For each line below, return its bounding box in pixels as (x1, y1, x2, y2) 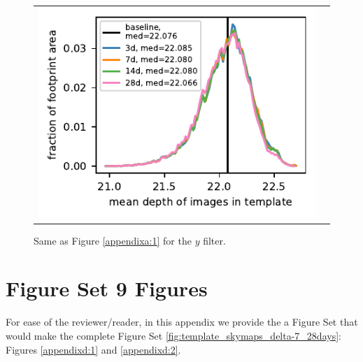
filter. (203, 233, 226, 247)
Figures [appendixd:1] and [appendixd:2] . (6, 342, 181, 356)
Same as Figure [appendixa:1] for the (34, 233, 192, 247)
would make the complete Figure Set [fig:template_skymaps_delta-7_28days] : (6, 328, 341, 342)
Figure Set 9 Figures (6, 274, 208, 303)
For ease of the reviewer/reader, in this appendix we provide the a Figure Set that (6, 314, 358, 329)
